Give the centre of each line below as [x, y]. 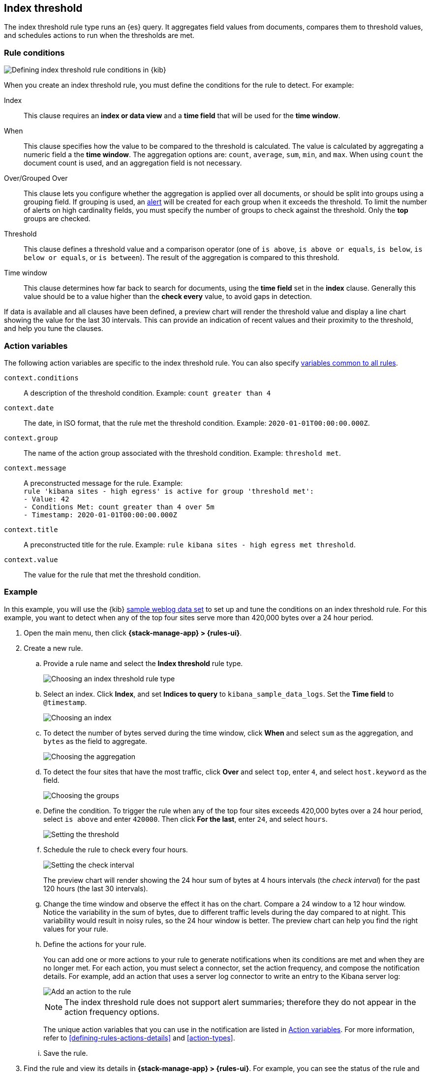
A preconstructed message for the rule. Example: [103, 483]
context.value [31, 559]
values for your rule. [76, 929]
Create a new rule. [53, 648]
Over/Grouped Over [36, 178]
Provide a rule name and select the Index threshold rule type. [143, 663]
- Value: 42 [46, 499]
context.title [31, 529]
